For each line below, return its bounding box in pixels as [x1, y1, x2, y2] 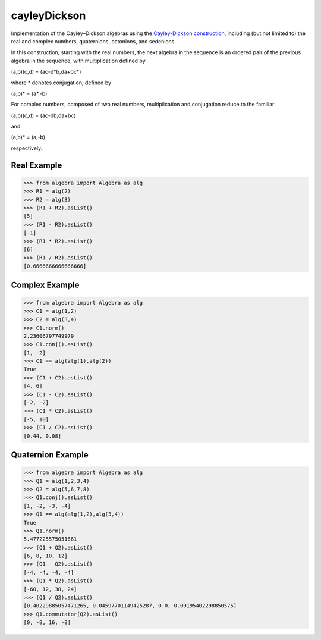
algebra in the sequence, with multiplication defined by [11, 57, 146, 64]
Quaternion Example [11, 450, 89, 460]
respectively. [11, 145, 43, 152]
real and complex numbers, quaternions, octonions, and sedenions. [11, 37, 177, 45]
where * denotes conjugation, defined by [11, 79, 112, 86]
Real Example [11, 160, 62, 170]
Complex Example [11, 280, 80, 290]
